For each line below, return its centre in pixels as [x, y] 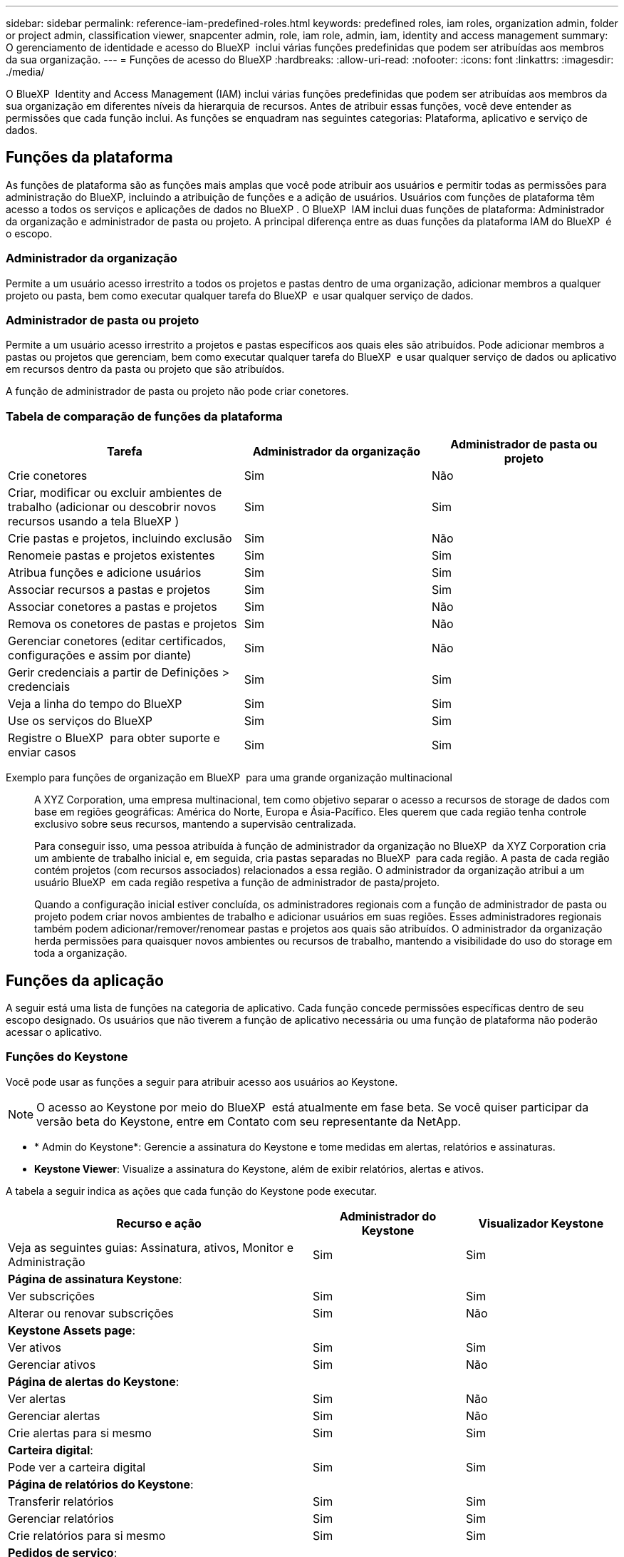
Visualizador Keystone [541, 1223]
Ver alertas [37, 1398]
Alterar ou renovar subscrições [91, 1313]
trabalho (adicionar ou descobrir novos [112, 507]
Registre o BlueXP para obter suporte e [114, 738]
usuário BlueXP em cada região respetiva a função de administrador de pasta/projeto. [237, 883]
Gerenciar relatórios [61, 1518]
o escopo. [29, 233]
